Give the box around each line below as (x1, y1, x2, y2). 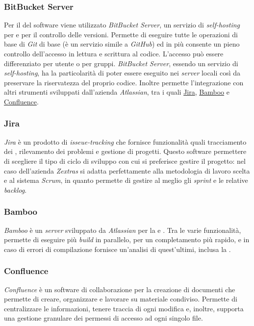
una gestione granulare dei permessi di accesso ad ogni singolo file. (4, 313, 203, 323)
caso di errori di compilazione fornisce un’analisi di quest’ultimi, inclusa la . (4, 244, 231, 254)
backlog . (4, 184, 27, 195)
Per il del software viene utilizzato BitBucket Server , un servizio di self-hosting (4, 20, 240, 30)
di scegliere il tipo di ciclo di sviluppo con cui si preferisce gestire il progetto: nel (4, 155, 246, 166)
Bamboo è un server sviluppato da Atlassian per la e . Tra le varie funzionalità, (4, 225, 241, 235)
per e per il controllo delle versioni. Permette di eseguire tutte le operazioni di (4, 29, 238, 39)
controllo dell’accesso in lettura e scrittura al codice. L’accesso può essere (4, 49, 224, 58)
